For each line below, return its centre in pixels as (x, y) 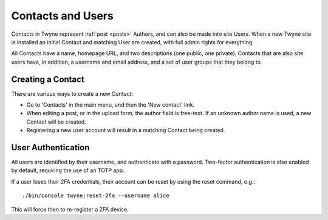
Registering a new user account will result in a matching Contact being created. (126, 130)
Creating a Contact (48, 79)
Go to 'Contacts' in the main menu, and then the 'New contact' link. (110, 105)
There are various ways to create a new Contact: (72, 93)
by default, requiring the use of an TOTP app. (68, 170)
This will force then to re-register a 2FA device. (70, 209)
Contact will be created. (56, 122)
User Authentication (50, 148)
